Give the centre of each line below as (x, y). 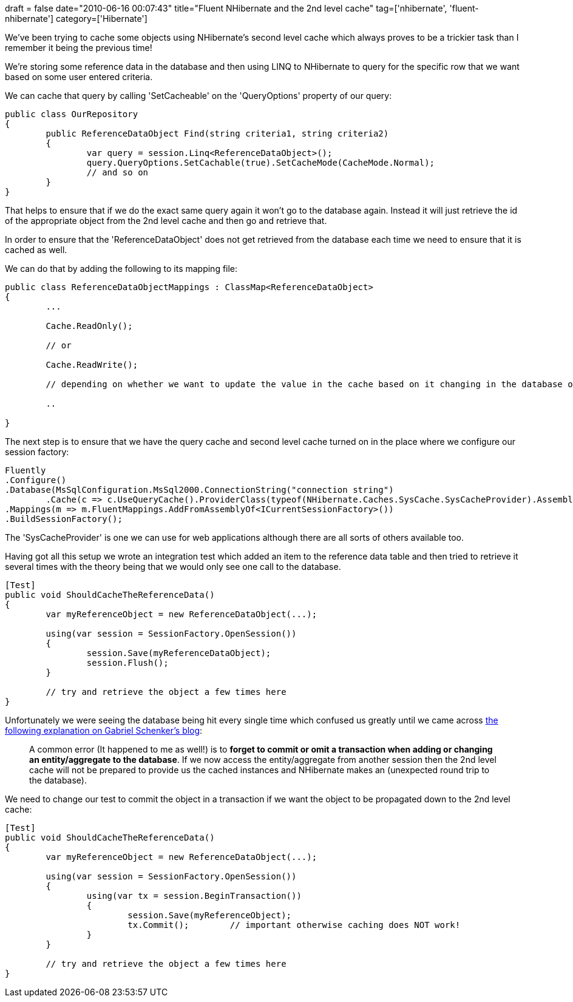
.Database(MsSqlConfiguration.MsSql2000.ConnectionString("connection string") (199, 490)
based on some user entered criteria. (79, 77)
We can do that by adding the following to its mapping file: (121, 269)
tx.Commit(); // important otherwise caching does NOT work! (294, 925)
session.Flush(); (127, 663)
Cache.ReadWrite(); (92, 365)
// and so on (117, 172)
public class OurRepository (72, 114)
